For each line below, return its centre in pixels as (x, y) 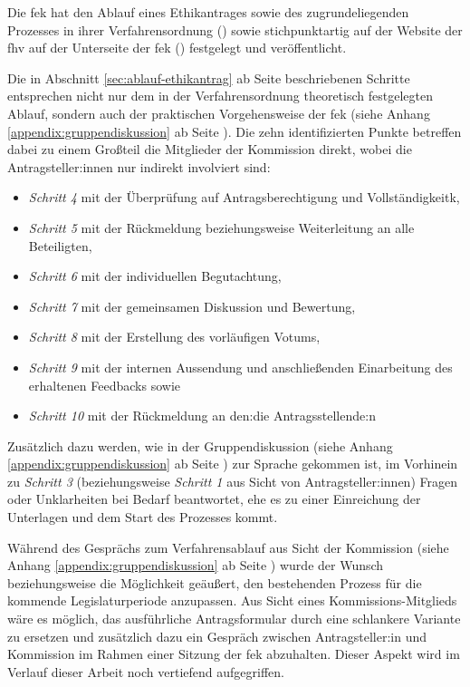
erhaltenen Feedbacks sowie (104, 385)
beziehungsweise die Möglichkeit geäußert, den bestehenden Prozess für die (215, 582)
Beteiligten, (60, 245)
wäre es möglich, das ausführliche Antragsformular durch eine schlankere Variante (234, 619)
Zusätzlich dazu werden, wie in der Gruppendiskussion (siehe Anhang (200, 445)
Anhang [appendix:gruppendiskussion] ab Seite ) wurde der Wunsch (196, 565)
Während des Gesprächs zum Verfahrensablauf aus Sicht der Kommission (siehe (228, 547)
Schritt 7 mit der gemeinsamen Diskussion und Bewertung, (192, 306)
